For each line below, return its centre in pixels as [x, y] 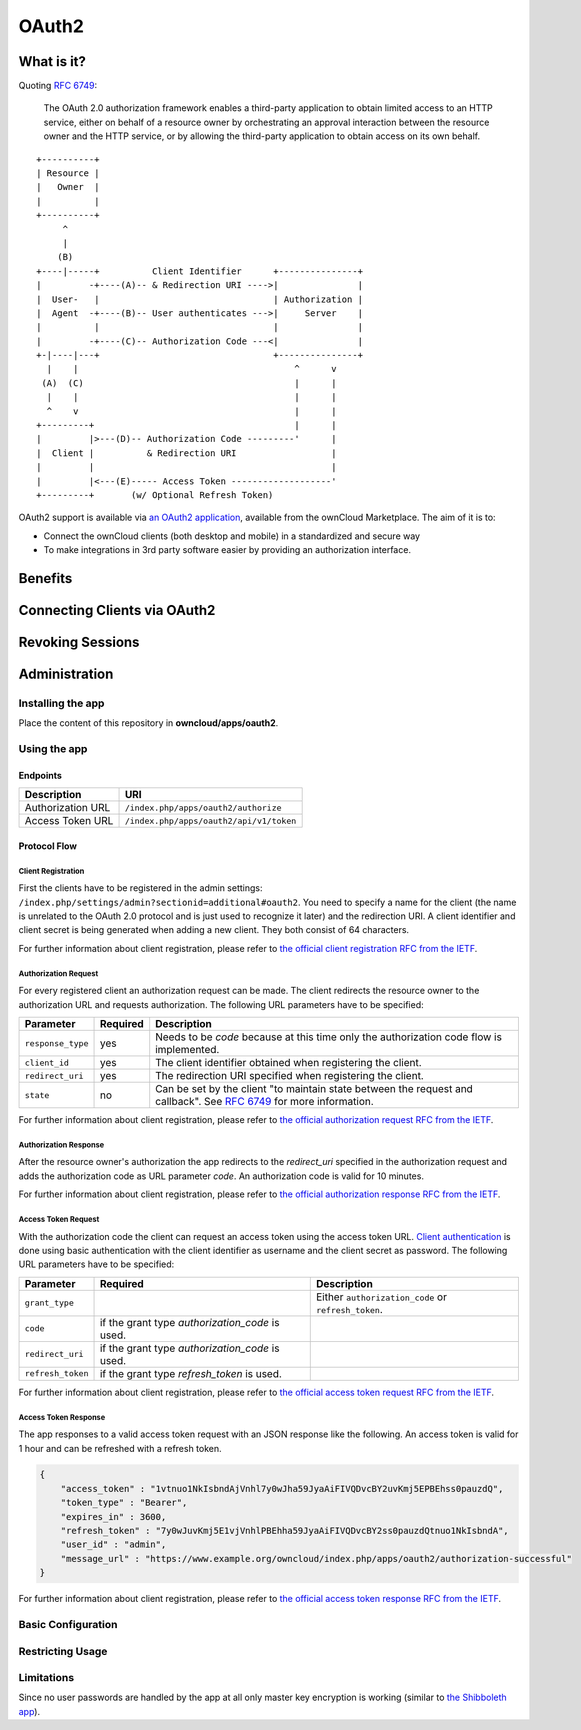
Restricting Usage [63, 1651]
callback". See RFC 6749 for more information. [264, 1102]
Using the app [53, 749]
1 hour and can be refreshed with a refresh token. [120, 1448]
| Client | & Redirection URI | [186, 453]
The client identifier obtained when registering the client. [288, 1063]
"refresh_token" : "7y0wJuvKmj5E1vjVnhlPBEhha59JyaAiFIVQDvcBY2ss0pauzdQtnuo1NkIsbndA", [284, 1531]
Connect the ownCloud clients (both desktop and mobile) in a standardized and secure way [231, 536]
